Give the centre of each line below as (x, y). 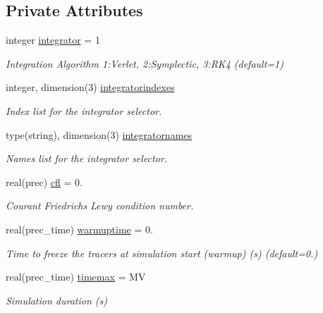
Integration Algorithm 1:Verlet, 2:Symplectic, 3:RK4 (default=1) (145, 63)
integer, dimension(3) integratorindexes (90, 87)
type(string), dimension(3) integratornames (99, 134)
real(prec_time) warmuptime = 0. (79, 229)
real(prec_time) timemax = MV (76, 277)
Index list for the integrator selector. (84, 110)
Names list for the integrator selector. (87, 158)
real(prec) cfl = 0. (44, 182)
